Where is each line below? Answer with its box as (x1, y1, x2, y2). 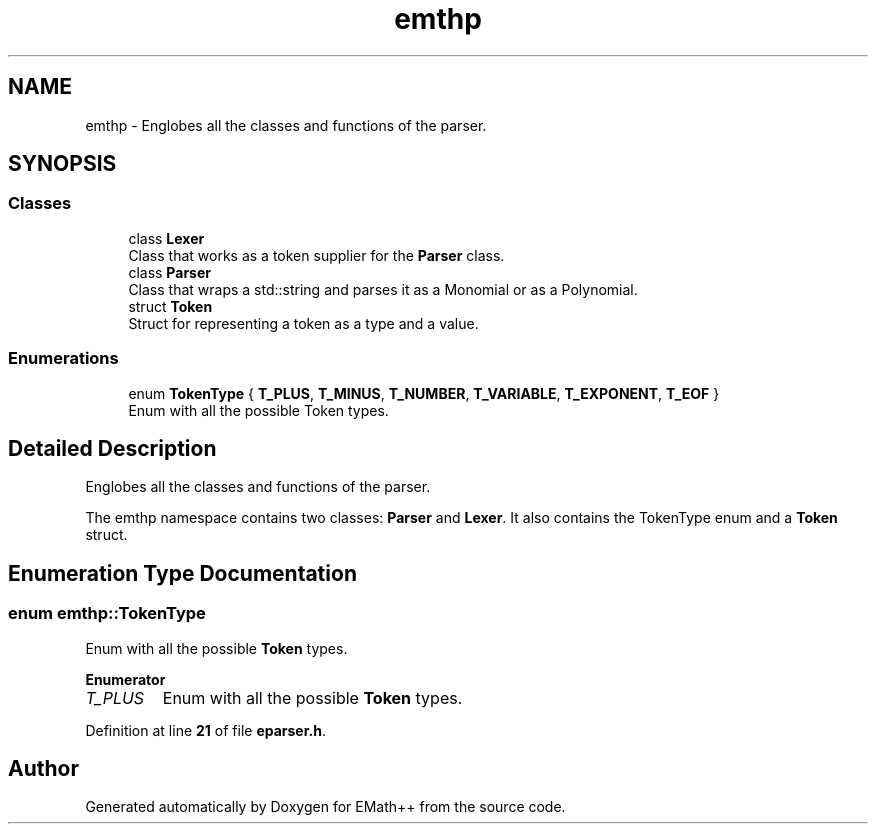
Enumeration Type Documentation (8, 560, 357, 586)
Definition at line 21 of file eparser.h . (85, 721, 326, 739)
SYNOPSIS (8, 151, 117, 177)
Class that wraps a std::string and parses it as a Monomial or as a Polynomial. (128, 280, 638, 298)
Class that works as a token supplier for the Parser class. (128, 246, 505, 264)
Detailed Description (8, 435, 217, 461)
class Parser (128, 263, 211, 281)
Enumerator (85, 670, 166, 688)
